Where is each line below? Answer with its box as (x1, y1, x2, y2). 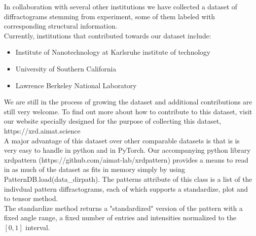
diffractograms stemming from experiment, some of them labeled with (4, 11, 215, 21)
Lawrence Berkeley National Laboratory (15, 80, 137, 90)
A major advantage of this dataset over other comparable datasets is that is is (4, 135, 240, 145)
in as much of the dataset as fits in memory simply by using (4, 164, 185, 174)
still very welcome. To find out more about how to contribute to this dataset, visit (4, 106, 253, 116)
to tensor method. (4, 193, 58, 203)
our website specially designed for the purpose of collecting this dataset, (4, 116, 221, 126)
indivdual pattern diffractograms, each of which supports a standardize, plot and (4, 183, 248, 194)
